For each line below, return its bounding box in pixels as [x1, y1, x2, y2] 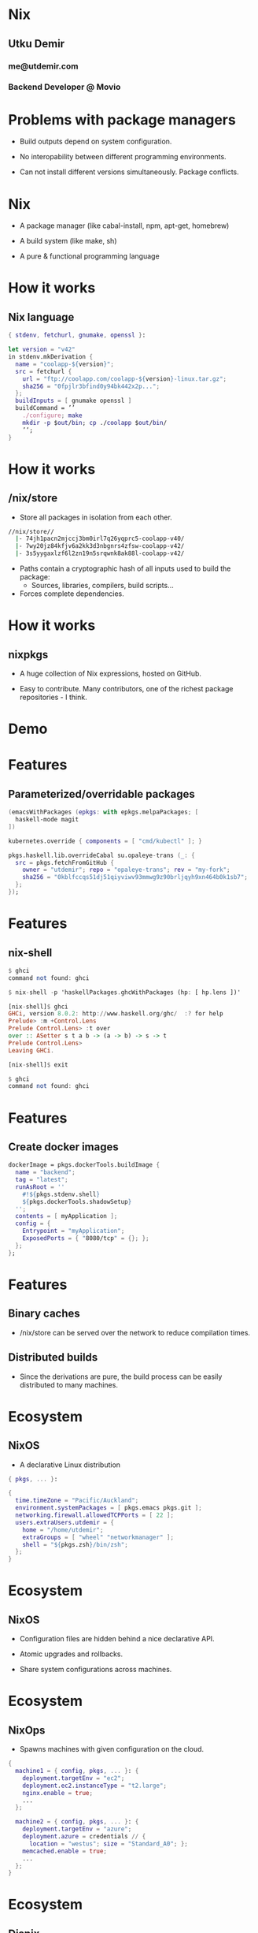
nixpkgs [8, 648, 49, 661]
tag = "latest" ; [15, 1176, 68, 1184]
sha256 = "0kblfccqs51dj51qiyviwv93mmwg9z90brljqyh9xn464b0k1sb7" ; [22, 873, 248, 881]
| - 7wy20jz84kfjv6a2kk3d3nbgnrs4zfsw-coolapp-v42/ [15, 542, 185, 550]
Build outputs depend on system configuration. [19, 136, 172, 147]
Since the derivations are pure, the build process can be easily [19, 1372, 223, 1381]
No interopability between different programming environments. [19, 152, 227, 162]
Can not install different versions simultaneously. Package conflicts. [19, 167, 240, 177]
